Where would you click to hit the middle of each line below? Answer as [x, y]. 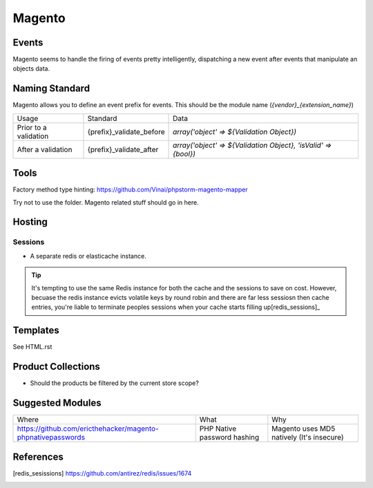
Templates [36, 331]
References [38, 457]
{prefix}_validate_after [123, 149]
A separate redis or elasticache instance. [88, 256]
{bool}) [184, 153]
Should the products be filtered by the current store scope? [115, 383]
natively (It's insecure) [308, 438]
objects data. [31, 68]
